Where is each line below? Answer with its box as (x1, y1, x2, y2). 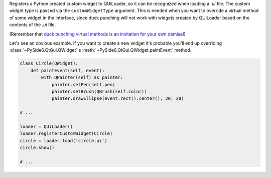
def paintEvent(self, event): (30, 68, 105, 73)
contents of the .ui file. (9, 22, 56, 28)
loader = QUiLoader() (20, 123, 73, 129)
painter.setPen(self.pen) (51, 82, 115, 87)
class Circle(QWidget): (20, 61, 79, 66)
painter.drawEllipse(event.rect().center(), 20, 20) (51, 96, 184, 101)
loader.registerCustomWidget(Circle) (20, 131, 113, 136)
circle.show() (20, 145, 55, 150)
